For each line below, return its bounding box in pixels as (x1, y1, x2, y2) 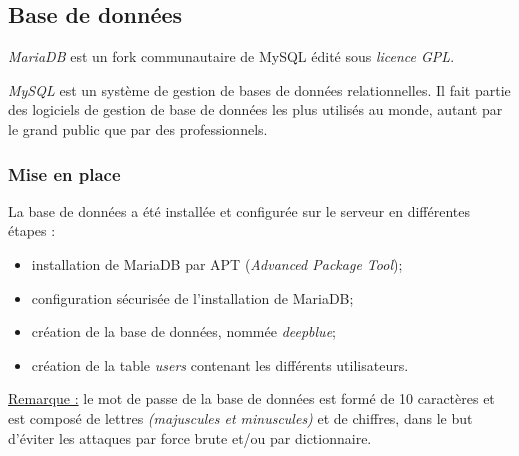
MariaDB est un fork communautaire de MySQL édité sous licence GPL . (8, 46, 455, 67)
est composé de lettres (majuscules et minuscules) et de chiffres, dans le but (8, 407, 473, 428)
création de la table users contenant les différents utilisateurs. (31, 354, 409, 375)
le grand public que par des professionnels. (8, 118, 268, 139)
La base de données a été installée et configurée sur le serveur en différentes (8, 200, 470, 221)
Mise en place (8, 161, 121, 186)
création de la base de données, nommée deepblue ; (31, 321, 336, 342)
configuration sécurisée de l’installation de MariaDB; (31, 287, 354, 308)
